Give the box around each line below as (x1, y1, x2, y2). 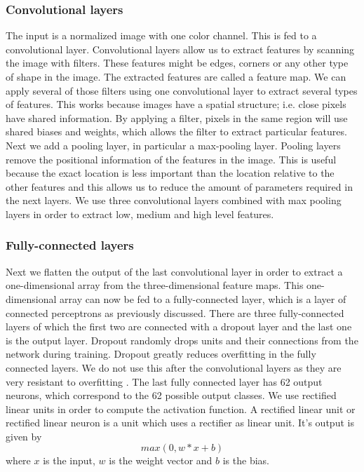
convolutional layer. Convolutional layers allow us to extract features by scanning (6, 41, 355, 56)
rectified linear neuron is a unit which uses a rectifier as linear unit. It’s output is (6, 415, 354, 430)
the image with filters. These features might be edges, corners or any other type (6, 55, 349, 70)
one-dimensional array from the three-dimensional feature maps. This (6, 278, 304, 292)
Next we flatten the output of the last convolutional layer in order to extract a (6, 264, 343, 278)
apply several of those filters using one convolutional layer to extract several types (6, 83, 358, 97)
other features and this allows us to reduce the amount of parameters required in (6, 179, 353, 194)
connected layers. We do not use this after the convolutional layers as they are (6, 360, 342, 375)
